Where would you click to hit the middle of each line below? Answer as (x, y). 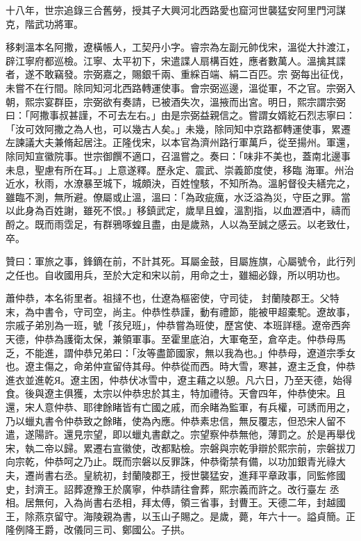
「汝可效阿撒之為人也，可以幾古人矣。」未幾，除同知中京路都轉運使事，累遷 (178, 128)
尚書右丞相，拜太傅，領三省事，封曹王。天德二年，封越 (209, 502)
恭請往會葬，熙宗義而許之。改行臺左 (243, 488)
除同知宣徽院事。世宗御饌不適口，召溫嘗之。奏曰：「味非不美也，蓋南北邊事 (178, 155)
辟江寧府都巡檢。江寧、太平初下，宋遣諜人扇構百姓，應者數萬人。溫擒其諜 (176, 60)
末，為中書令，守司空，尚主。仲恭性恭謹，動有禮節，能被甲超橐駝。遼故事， (180, 311)
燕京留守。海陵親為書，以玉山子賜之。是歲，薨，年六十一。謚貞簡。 (190, 516)
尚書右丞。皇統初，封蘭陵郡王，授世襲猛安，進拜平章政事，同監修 (185, 475)
